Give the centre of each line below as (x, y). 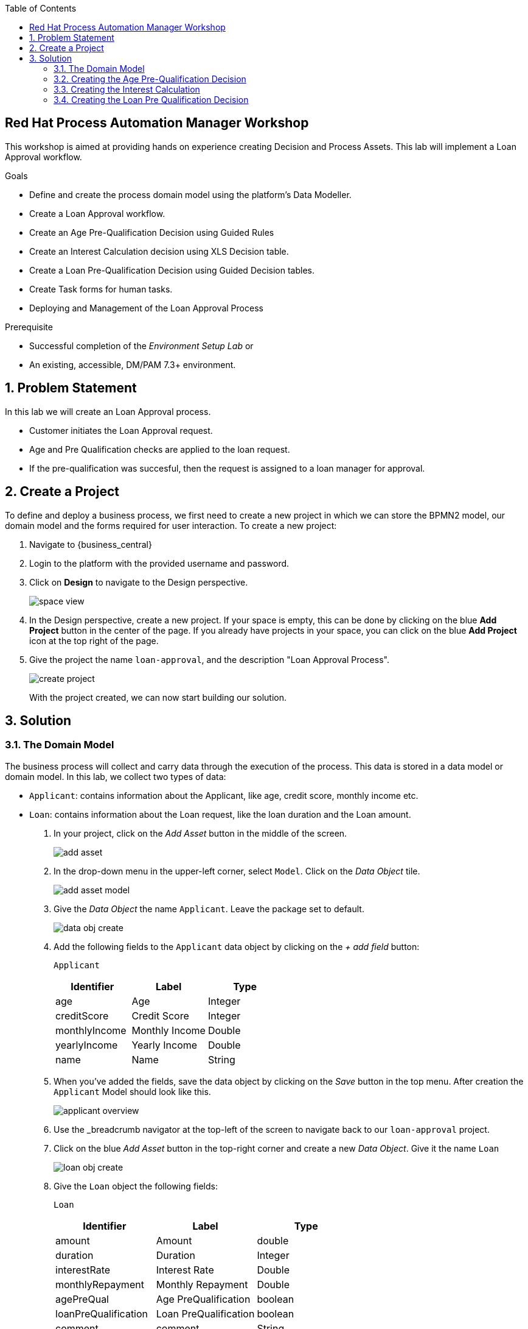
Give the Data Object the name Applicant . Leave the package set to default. (209, 909)
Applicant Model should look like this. (132, 1091)
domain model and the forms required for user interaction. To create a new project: (171, 525)
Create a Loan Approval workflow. (97, 213)
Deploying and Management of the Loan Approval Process (146, 308)
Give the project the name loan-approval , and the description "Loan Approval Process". (209, 659)
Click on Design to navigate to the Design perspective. (139, 582)
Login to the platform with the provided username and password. (159, 563)
